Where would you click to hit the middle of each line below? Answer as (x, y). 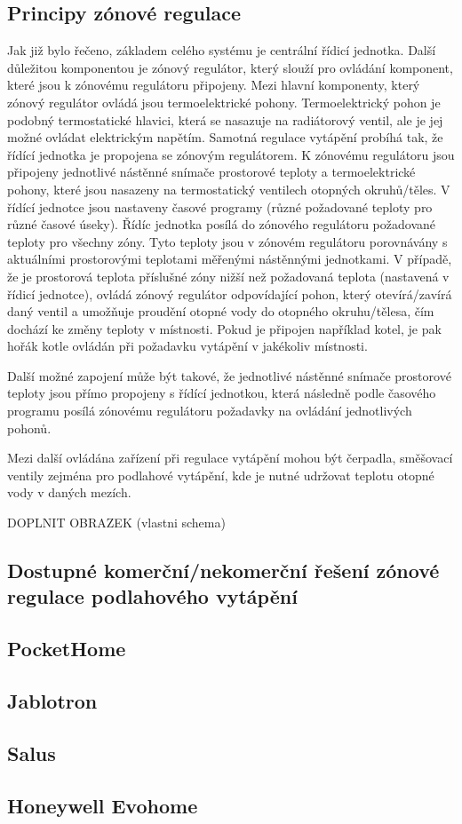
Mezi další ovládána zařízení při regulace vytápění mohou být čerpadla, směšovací (230, 458)
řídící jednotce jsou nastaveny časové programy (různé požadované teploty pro (220, 206)
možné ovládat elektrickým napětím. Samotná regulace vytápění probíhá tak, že (225, 137)
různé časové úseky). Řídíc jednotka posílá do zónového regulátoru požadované (221, 224)
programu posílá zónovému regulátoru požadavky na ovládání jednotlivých (210, 411)
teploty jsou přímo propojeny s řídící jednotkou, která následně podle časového (222, 393)
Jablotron (52, 700)
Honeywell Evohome (103, 805)
